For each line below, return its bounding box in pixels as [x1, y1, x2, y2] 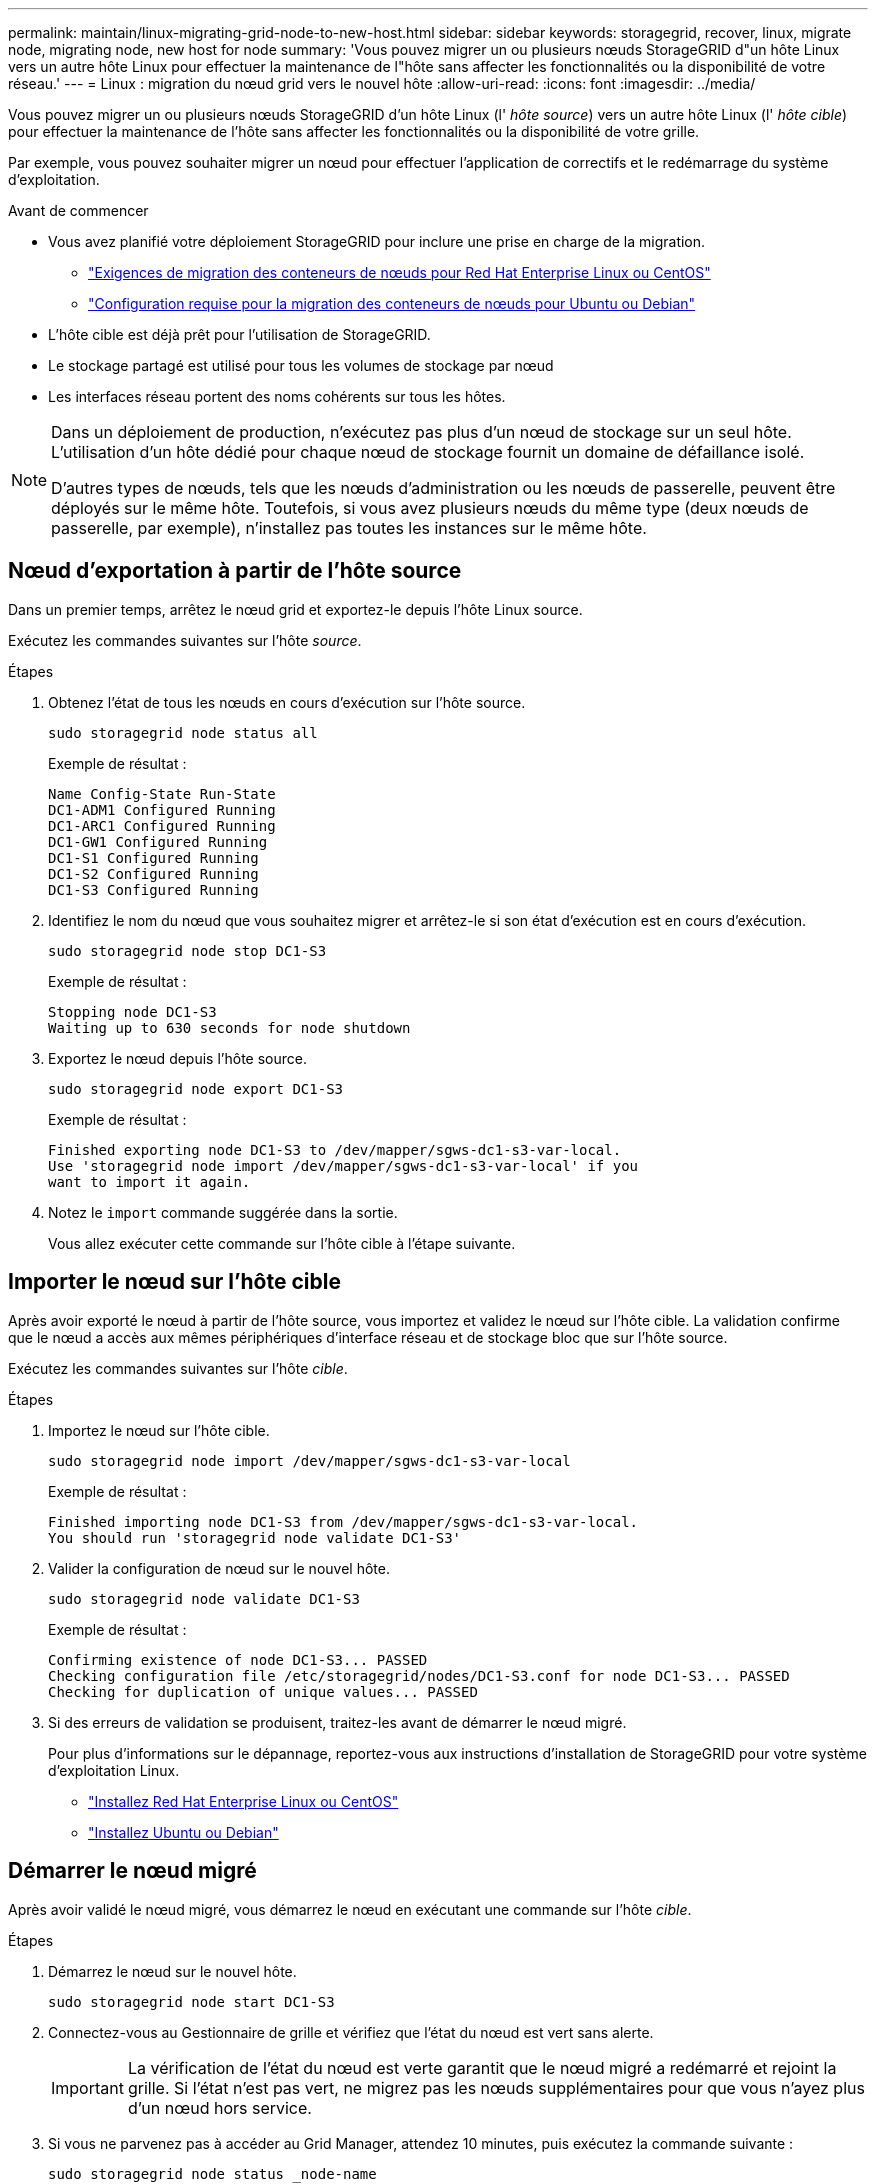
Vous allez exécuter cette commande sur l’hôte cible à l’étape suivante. [48, 1234, 516, 1252]
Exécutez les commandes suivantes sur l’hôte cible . [8, 1359, 348, 1377]
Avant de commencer [8, 202, 149, 219]
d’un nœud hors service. [127, 2097, 312, 2118]
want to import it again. [48, 1173, 251, 1190]
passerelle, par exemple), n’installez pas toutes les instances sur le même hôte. [51, 518, 647, 538]
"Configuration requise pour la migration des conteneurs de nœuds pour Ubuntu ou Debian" [88, 295, 696, 312]
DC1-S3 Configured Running [48, 881, 259, 898]
